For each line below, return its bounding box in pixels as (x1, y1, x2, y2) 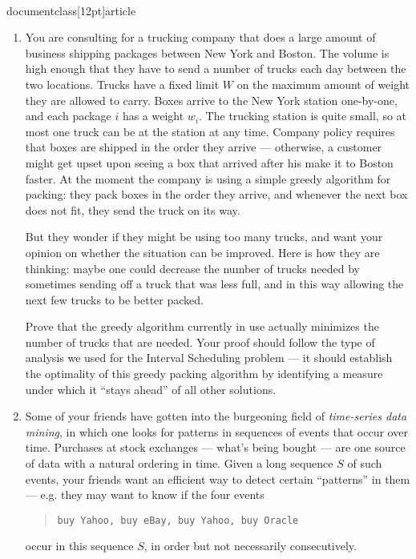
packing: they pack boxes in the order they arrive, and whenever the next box (25, 186, 408, 203)
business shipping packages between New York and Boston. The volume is (25, 44, 390, 61)
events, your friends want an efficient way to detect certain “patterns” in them (25, 470, 410, 487)
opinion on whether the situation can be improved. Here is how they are (25, 243, 380, 260)
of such (347, 455, 382, 472)
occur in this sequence (25, 537, 134, 554)
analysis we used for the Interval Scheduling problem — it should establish (25, 349, 393, 366)
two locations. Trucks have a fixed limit (25, 75, 220, 92)
